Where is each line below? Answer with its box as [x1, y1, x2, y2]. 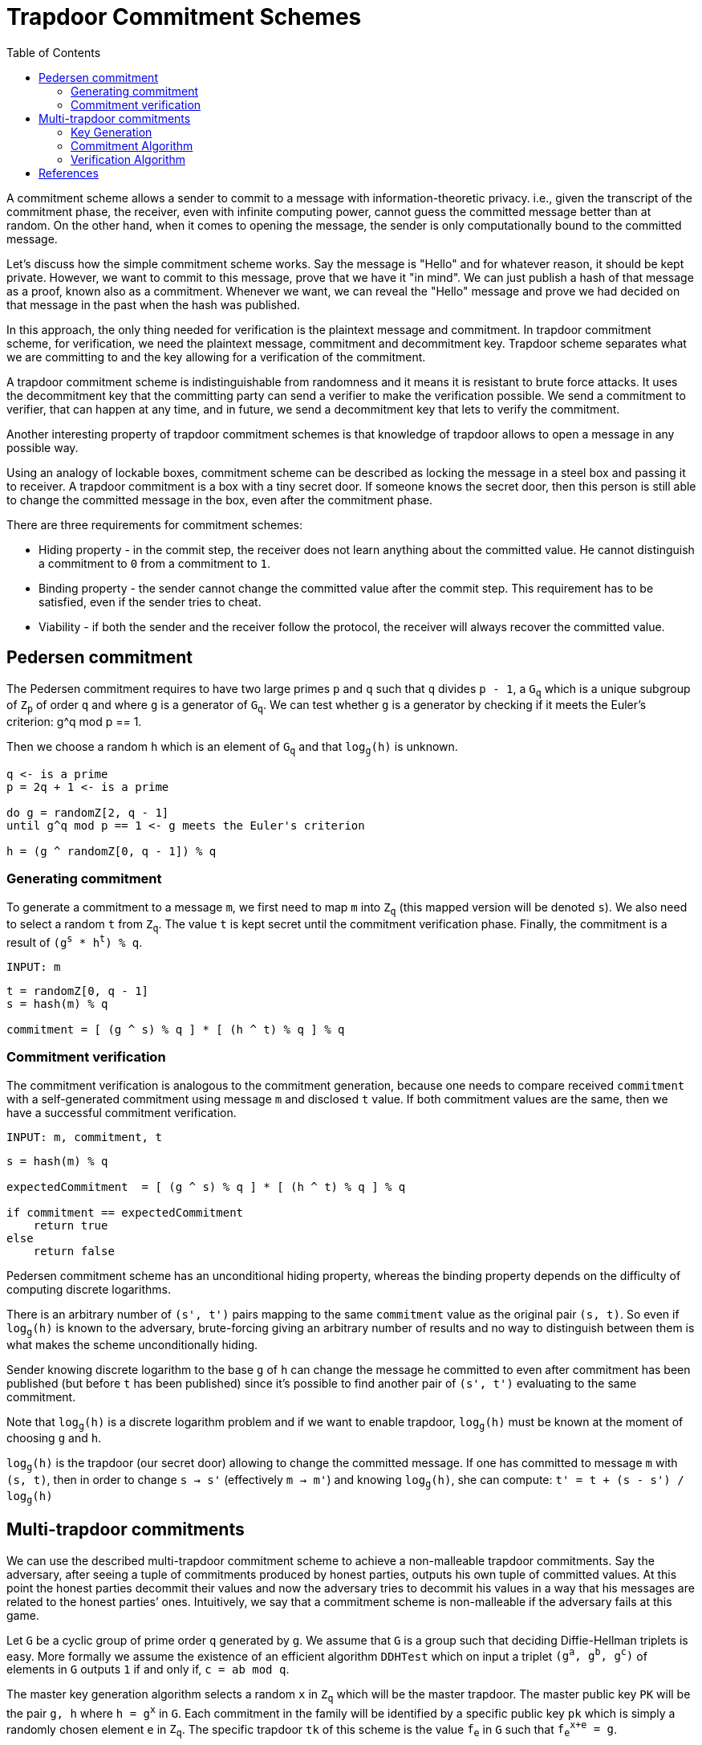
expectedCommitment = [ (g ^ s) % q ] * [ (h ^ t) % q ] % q [6, 1180, 406, 1193]
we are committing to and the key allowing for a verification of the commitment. [6, 349, 426, 364]
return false [33, 1244, 115, 1258]
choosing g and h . [6, 1431, 102, 1445]
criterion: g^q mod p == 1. [6, 715, 142, 729]
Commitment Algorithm [71, 138, 193, 153]
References [39, 165, 99, 180]
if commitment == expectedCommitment [6, 1205, 244, 1219]
